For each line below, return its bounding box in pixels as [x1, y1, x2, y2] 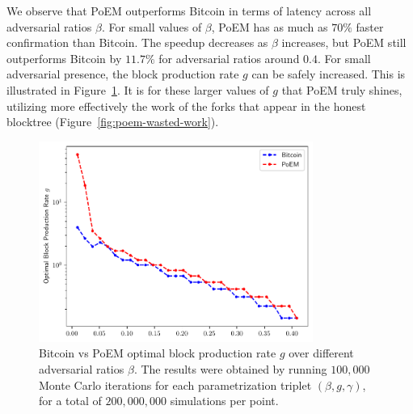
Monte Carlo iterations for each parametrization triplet [39, 376, 312, 393]
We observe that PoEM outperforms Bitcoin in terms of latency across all [6, 2, 372, 19]
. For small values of [101, 18, 202, 35]
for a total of [39, 392, 102, 409]
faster [356, 18, 384, 35]
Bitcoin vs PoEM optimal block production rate [39, 344, 276, 361]
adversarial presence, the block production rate [6, 65, 239, 82]
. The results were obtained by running [133, 361, 327, 377]
